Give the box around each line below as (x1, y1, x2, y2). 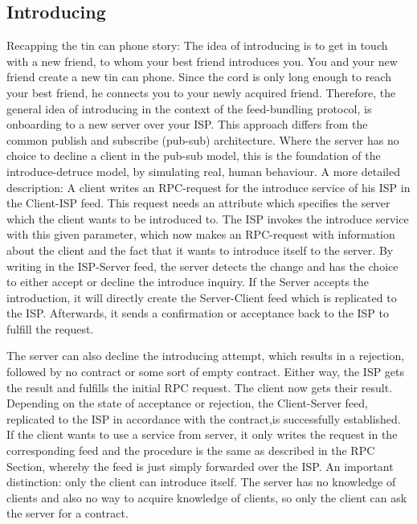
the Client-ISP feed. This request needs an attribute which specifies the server (6, 194, 390, 211)
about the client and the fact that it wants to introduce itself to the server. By (6, 241, 394, 258)
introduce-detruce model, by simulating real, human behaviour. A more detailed (6, 162, 400, 179)
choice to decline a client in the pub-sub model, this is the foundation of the (6, 147, 381, 164)
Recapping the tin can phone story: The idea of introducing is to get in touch (6, 37, 388, 54)
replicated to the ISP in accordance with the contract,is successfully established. (6, 410, 401, 427)
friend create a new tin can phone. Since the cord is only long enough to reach (6, 68, 391, 85)
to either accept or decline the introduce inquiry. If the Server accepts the (6, 273, 370, 290)
